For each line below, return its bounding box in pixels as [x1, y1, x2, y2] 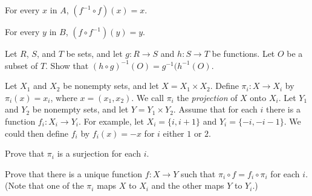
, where [50, 91, 77, 103]
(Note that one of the [5, 179, 84, 192]
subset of [5, 59, 38, 71]
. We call [131, 91, 164, 103]
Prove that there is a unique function [5, 167, 143, 180]
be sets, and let [66, 47, 123, 59]
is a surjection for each [57, 147, 141, 160]
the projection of [177, 91, 238, 103]
